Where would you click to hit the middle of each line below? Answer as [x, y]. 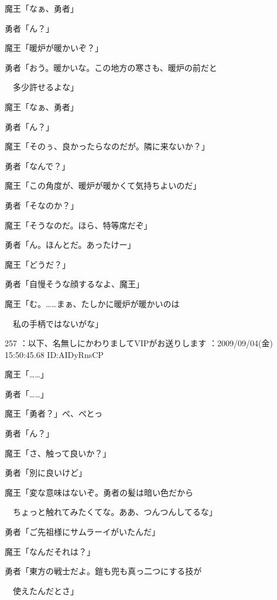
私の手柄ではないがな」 [58, 323]
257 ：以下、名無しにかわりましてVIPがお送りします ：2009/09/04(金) [139, 343]
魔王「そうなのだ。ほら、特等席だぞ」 [78, 225]
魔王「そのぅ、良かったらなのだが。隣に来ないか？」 [107, 146]
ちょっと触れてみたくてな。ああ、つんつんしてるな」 [115, 512]
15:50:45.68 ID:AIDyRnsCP [54, 354]
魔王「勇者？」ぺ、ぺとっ [54, 413]
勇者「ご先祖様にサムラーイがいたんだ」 [83, 532]
